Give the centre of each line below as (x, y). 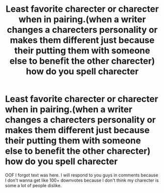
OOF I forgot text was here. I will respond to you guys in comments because (82, 175)
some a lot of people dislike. (34, 185)
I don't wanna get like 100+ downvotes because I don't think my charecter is (82, 180)
